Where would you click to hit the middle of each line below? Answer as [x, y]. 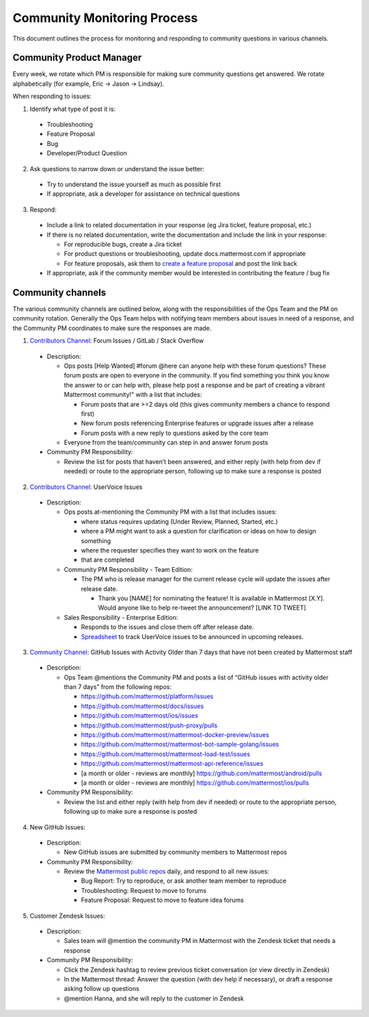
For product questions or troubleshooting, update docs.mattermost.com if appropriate [185, 254]
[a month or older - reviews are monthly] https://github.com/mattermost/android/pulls [202, 773]
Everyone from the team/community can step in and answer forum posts [166, 442]
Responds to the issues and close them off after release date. [167, 627]
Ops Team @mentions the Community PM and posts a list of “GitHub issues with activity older [196, 677]
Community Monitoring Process [105, 18]
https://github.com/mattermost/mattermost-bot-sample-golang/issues [180, 744]
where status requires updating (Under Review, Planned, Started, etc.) [179, 521]
